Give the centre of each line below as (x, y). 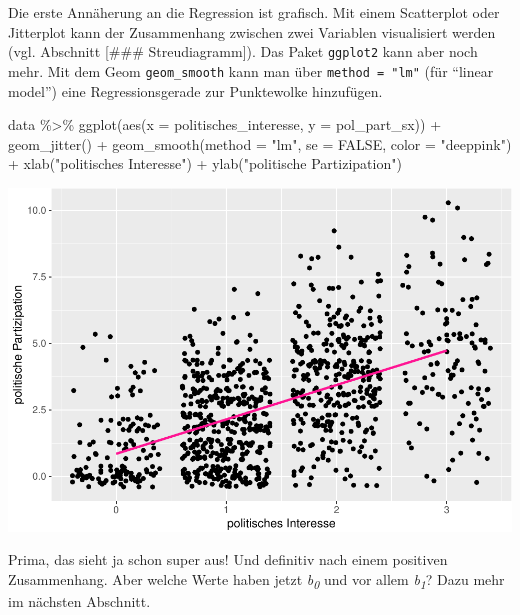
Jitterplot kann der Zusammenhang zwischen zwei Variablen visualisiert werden (252, 31)
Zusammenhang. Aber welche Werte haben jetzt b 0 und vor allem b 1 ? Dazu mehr (256, 580)
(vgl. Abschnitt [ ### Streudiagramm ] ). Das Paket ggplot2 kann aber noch (243, 51)
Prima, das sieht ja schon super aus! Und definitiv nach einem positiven (228, 559)
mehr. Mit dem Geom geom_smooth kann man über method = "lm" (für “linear (251, 70)
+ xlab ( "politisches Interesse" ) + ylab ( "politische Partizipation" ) (205, 163)
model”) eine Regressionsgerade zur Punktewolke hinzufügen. (195, 90)
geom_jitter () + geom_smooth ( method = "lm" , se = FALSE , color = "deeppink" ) (260, 143)
